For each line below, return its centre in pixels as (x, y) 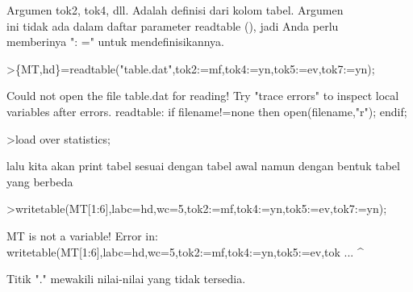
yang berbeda (40, 181)
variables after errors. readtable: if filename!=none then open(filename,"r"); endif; (207, 111)
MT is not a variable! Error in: (82, 235)
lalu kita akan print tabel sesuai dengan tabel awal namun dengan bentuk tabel (203, 166)
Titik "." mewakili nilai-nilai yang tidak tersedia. (126, 279)
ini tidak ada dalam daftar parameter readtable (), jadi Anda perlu (173, 25)
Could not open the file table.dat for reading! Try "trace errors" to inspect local (203, 96)
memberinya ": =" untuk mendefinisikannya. (116, 42)
